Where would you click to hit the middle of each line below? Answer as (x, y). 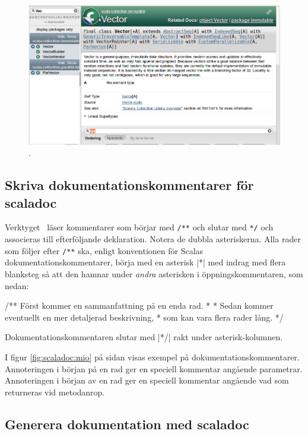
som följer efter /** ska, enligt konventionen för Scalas (104, 250)
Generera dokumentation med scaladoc (127, 424)
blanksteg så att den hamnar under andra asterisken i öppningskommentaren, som (154, 273)
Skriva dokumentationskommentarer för (129, 185)
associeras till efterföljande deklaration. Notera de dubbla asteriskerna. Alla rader (153, 239)
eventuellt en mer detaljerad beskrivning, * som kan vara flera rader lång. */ (144, 317)
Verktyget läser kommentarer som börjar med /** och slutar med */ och (139, 227)
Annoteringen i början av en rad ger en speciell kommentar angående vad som (147, 380)
